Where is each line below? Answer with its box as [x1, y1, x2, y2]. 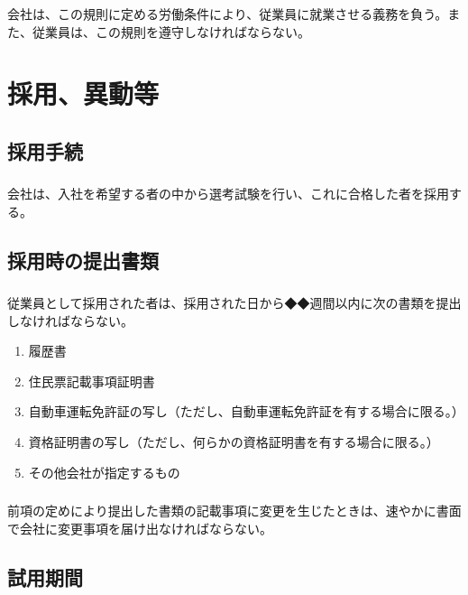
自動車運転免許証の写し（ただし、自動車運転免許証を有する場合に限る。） [28, 402, 464, 421]
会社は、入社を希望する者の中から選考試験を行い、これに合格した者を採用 [7, 184, 449, 203]
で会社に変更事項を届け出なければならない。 [7, 518, 272, 537]
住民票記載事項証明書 [28, 371, 155, 390]
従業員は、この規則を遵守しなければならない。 [32, 22, 310, 41]
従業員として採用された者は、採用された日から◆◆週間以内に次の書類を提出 [7, 293, 462, 312]
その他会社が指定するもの [28, 462, 180, 481]
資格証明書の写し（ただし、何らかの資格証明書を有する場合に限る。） [28, 432, 439, 451]
